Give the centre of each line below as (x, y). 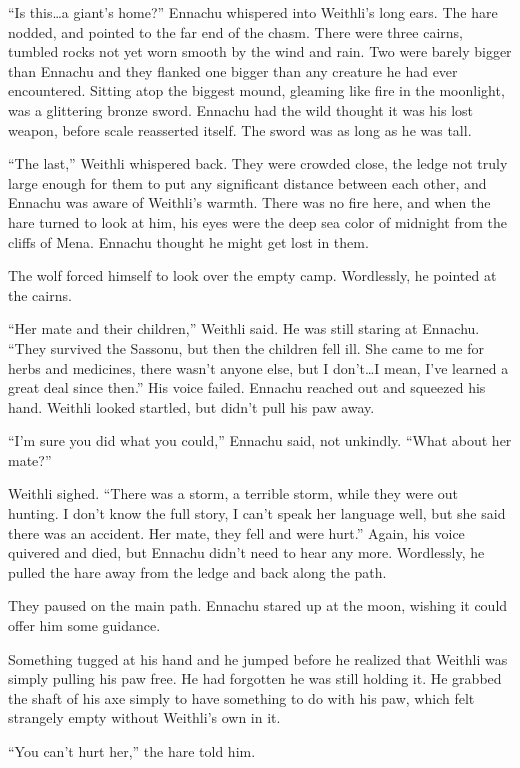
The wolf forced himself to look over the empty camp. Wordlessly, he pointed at (252, 275)
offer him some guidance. (84, 625)
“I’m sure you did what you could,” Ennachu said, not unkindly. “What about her (260, 440)
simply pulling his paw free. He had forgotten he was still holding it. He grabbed (255, 678)
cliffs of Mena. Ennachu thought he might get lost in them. (188, 241)
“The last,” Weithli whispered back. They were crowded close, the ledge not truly (258, 163)
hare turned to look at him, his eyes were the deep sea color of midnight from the (257, 221)
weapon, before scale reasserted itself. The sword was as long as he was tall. (240, 129)
